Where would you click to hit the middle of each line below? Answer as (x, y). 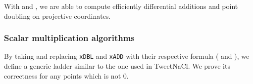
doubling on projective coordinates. (57, 16)
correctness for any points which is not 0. (66, 75)
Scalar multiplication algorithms (69, 38)
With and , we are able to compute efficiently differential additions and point (121, 6)
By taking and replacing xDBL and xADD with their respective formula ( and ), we (127, 56)
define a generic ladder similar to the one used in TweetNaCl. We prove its (117, 66)
